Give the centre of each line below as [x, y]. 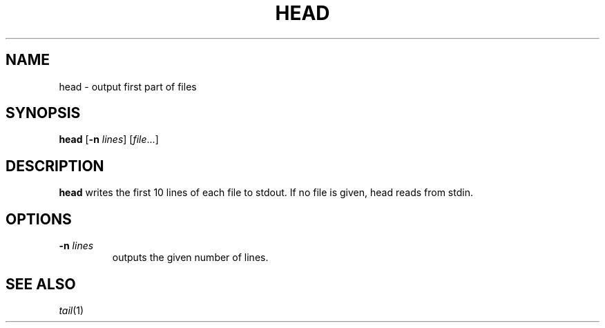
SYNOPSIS [43, 113]
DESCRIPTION [55, 166]
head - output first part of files [128, 86]
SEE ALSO [41, 284]
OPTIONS [39, 219]
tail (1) [71, 310]
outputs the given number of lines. [190, 258]
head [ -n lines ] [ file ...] [109, 139]
